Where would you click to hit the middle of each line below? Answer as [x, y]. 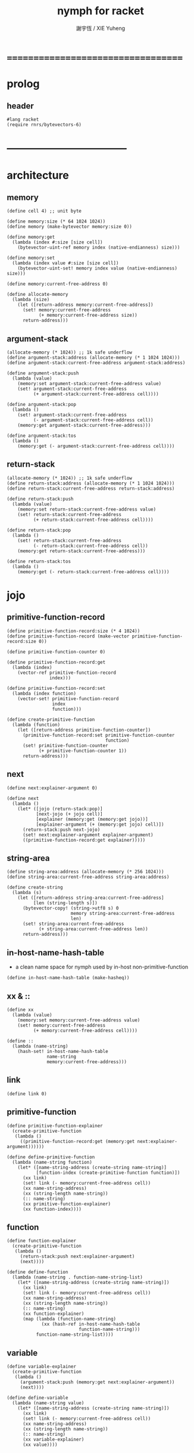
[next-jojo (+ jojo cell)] [69, 814]
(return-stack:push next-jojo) [61, 829]
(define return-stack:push [40, 499]
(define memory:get [31, 237]
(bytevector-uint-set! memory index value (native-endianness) [98, 268]
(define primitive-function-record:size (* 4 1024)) [73, 631]
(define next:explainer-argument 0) [52, 788]
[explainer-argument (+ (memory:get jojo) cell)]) [100, 824]
